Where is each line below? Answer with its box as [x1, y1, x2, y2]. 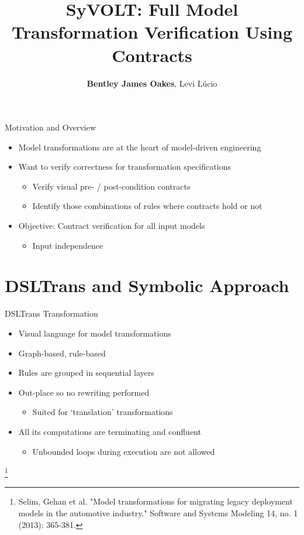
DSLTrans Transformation [5, 307, 98, 320]
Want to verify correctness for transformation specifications [18, 160, 231, 173]
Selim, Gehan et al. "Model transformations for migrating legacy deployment [18, 495, 293, 507]
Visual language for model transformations [18, 327, 171, 339]
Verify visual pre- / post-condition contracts [32, 180, 191, 192]
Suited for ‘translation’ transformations [32, 406, 173, 418]
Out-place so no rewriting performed [18, 386, 150, 398]
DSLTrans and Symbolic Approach [5, 273, 289, 297]
